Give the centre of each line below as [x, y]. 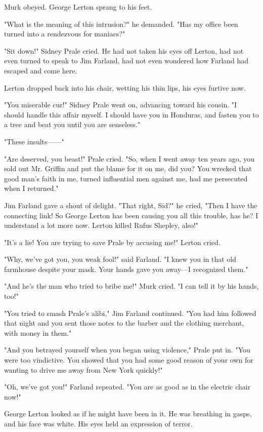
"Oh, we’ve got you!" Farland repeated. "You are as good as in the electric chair [127, 387]
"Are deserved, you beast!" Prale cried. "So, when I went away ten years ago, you [129, 158]
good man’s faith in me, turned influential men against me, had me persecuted [126, 178]
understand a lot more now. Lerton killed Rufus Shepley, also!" [101, 225]
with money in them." [38, 332]
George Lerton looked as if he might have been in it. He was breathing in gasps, [128, 414]
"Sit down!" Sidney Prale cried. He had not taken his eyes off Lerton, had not [124, 50]
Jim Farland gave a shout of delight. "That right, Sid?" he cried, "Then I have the [131, 205]
